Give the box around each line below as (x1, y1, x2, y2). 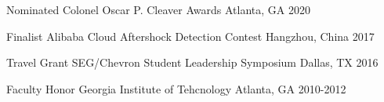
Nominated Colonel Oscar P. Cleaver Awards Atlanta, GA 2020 (6, 2, 310, 17)
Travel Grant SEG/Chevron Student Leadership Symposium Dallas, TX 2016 (6, 54, 379, 71)
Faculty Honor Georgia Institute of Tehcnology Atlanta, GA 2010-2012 (6, 80, 346, 97)
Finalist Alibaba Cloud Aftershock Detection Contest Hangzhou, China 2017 (6, 27, 375, 44)
